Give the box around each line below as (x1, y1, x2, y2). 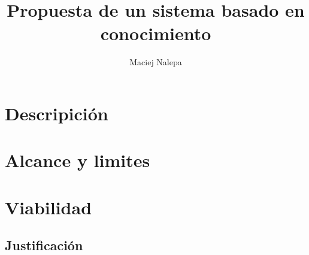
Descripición (5, 101, 108, 125)
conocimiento (100, 21, 211, 45)
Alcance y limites (5, 148, 150, 172)
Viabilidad (5, 195, 92, 219)
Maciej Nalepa (129, 56, 182, 68)
